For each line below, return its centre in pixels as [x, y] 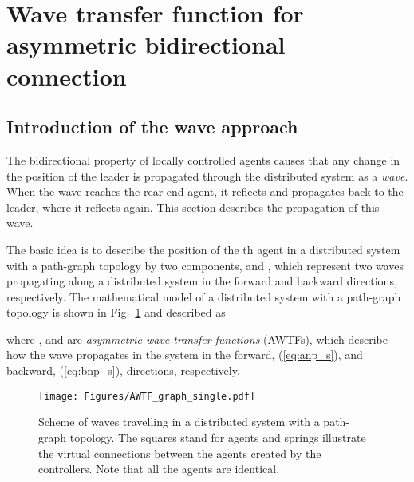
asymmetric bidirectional [146, 44]
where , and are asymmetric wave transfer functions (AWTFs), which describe [197, 339]
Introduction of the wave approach [152, 127]
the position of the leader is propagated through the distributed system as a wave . [207, 175]
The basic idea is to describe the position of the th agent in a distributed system [203, 249]
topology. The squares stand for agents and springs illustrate [218, 437]
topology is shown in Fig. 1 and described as [116, 312]
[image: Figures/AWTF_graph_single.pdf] [147, 396]
